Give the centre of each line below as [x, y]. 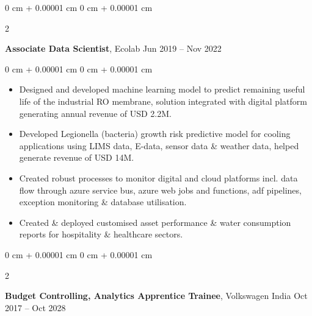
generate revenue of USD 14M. [77, 157]
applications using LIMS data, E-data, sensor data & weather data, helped [159, 145]
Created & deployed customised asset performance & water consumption [155, 222]
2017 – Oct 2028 [35, 307]
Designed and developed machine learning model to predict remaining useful [162, 89]
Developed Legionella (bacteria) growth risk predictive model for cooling [155, 134]
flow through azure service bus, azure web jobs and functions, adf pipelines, [160, 190]
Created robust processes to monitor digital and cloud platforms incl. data [158, 177]
